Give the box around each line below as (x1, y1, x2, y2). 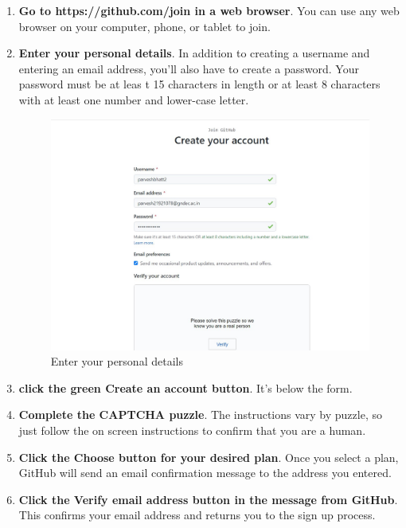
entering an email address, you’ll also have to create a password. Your (18, 60, 359, 76)
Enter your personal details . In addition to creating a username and (18, 45, 370, 61)
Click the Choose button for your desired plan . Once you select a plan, (18, 448, 399, 465)
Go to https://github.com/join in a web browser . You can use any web (18, 2, 400, 18)
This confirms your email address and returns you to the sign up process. (18, 506, 376, 523)
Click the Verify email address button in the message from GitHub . (18, 491, 398, 507)
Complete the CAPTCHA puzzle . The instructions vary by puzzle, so (18, 406, 382, 423)
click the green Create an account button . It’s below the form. (18, 379, 353, 396)
